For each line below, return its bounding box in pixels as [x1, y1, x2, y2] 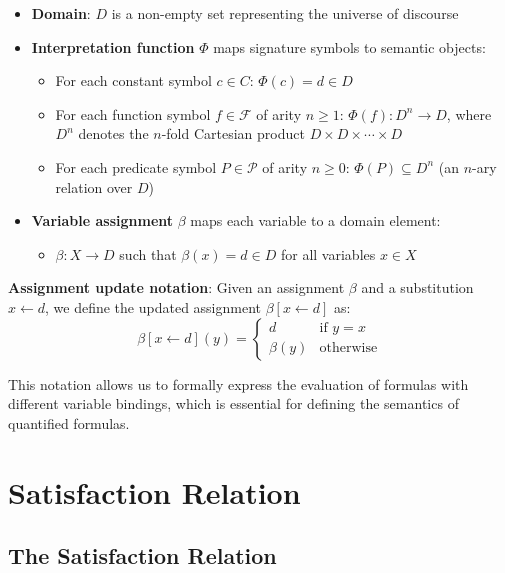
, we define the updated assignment [45, 296, 262, 317]
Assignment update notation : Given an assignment [8, 277, 345, 298]
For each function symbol [55, 103, 211, 124]
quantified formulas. [8, 412, 130, 433]
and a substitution [361, 277, 474, 298]
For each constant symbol [55, 70, 212, 91]
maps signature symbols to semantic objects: [213, 36, 486, 57]
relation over [55, 176, 133, 197]
